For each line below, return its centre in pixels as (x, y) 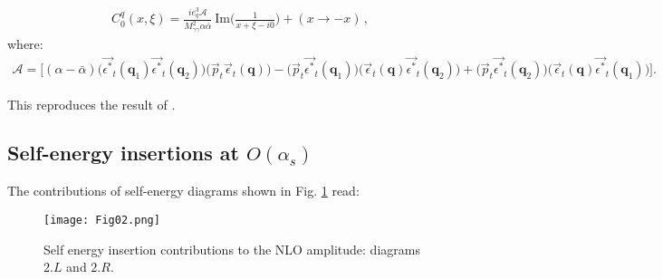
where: (25, 43)
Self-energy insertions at (123, 153)
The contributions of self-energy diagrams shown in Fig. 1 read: (183, 191)
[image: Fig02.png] (102, 220)
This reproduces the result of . (91, 104)
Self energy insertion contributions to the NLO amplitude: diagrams (232, 249)
